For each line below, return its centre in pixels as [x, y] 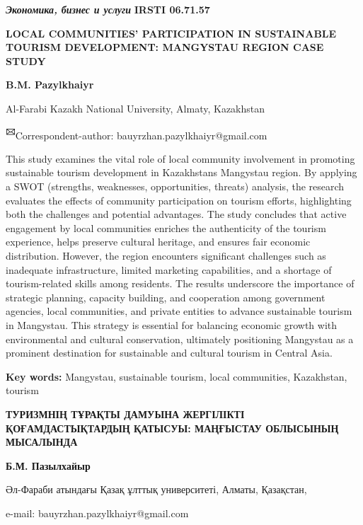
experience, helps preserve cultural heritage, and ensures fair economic [158, 242]
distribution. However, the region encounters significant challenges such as [166, 255]
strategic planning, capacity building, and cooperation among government [166, 297]
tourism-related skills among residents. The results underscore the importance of [180, 283]
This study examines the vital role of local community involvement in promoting [180, 158]
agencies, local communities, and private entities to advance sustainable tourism [179, 311]
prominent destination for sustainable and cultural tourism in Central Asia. [169, 353]
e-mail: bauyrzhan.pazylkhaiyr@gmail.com [97, 513]
